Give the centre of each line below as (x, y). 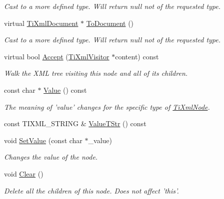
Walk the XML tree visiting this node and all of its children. (96, 73)
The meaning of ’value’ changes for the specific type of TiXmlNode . (107, 106)
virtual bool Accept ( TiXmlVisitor (57, 56)
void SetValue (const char (43, 140)
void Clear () (24, 173)
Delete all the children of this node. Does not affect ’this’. (91, 190)
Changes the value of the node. (51, 157)
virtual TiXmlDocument (41, 23)
